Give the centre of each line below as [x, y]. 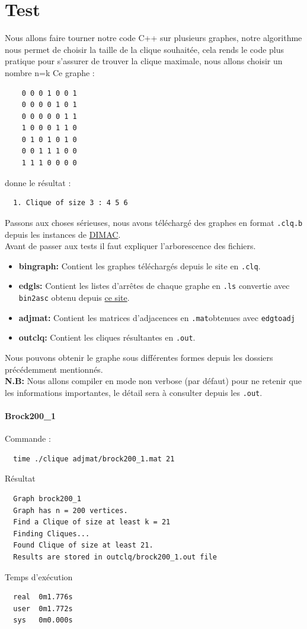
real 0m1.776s [43, 597]
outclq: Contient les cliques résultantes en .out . [107, 337]
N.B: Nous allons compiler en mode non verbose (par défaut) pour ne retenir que [153, 381]
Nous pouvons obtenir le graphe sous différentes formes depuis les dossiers [139, 357]
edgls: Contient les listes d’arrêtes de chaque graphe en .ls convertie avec [154, 286]
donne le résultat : [38, 182]
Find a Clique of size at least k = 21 [92, 522]
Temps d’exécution [39, 576]
